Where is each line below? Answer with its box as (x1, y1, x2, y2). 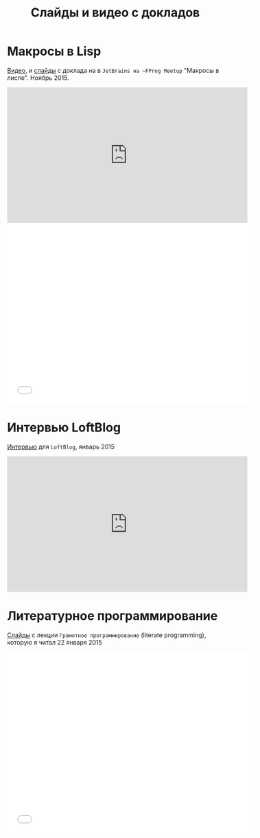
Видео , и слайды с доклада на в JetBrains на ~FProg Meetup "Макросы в (7, 66, 220, 74)
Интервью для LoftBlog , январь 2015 (7, 442, 115, 451)
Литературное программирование (7, 608, 218, 624)
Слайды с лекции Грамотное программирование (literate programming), (7, 631, 206, 639)
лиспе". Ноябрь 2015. (7, 74, 70, 82)
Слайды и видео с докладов (30, 5, 200, 21)
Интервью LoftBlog (7, 420, 121, 436)
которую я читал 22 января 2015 (7, 638, 103, 646)
